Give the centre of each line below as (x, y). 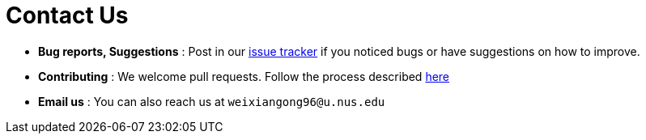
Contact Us (67, 15)
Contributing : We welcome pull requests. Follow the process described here (244, 76)
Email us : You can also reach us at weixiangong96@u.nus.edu (212, 101)
